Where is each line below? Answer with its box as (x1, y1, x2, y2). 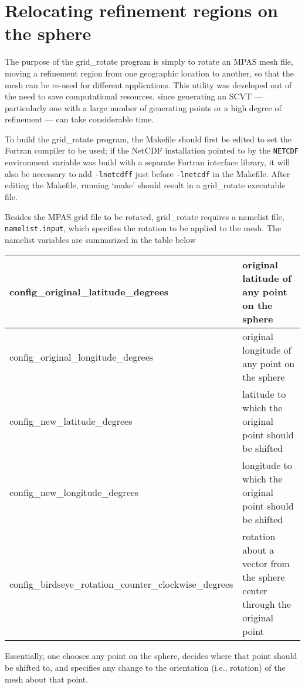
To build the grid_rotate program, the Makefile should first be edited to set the (5, 132, 292, 145)
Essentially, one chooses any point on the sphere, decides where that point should (5, 650, 297, 662)
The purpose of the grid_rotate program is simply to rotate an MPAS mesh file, (5, 55, 293, 68)
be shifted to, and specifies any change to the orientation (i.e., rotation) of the (5, 661, 286, 673)
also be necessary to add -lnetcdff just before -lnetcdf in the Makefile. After (5, 167, 290, 179)
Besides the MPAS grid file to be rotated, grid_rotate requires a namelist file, (5, 210, 284, 222)
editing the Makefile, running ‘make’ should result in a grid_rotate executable (5, 179, 286, 191)
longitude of (242, 343, 292, 357)
